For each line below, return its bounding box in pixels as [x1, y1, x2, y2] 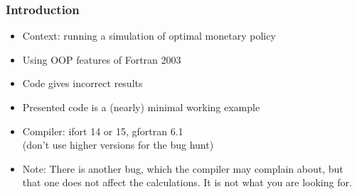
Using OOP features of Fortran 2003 [22, 52, 181, 67]
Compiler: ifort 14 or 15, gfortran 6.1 [22, 123, 183, 138]
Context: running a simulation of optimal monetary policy [22, 28, 276, 43]
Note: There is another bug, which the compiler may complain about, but [22, 161, 343, 176]
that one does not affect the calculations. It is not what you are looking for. [22, 175, 352, 190]
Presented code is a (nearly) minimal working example [22, 100, 260, 114]
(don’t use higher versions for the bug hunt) [22, 137, 214, 152]
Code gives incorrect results [22, 76, 143, 91]
